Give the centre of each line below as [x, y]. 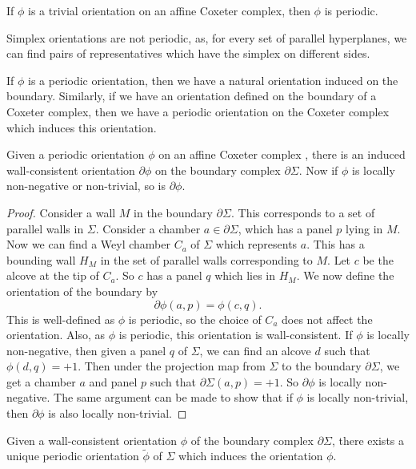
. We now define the [345, 275]
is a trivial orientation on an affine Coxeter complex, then [169, 10]
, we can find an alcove [255, 350]
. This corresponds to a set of [303, 212]
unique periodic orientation [73, 456]
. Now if [318, 170]
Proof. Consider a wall [61, 212]
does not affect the [327, 319]
